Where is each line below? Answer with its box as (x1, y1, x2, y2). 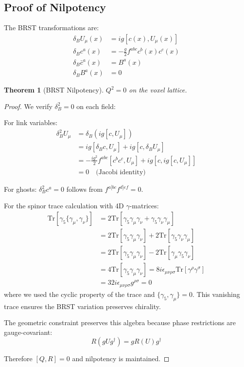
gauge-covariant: (4, 327, 52, 337)
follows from (66, 184, 103, 194)
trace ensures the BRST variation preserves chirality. (4, 301, 161, 311)
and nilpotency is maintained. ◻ (72, 353, 170, 364)
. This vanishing (192, 289, 240, 299)
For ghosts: (4, 184, 37, 194)
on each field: (76, 101, 116, 111)
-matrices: (129, 200, 159, 210)
